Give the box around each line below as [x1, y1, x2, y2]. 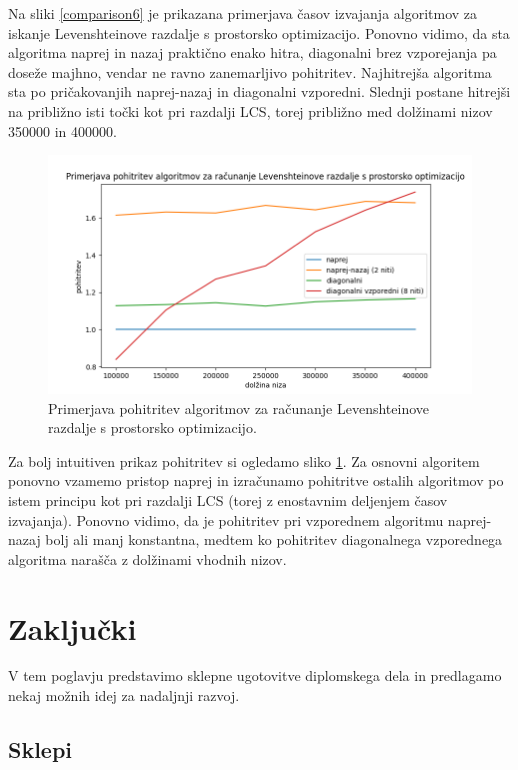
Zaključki [8, 607, 137, 648]
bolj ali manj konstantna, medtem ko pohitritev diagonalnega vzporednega [45, 529, 503, 550]
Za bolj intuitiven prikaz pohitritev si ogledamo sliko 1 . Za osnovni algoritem [8, 450, 480, 471]
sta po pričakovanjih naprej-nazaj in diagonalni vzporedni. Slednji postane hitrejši [8, 81, 511, 102]
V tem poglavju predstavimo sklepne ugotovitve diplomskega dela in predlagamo [8, 665, 502, 686]
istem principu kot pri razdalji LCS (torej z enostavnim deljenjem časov [8, 489, 448, 510]
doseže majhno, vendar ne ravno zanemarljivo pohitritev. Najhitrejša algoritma [8, 61, 492, 82]
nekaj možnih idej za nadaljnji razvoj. [8, 685, 240, 706]
